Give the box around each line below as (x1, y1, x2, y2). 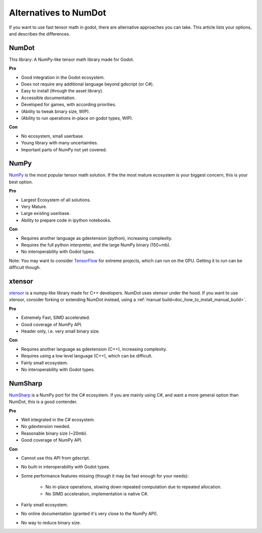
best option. (9, 179, 33, 185)
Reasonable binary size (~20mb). (21, 430, 87, 436)
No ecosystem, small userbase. (21, 133, 84, 139)
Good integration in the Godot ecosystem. (21, 74, 105, 80)
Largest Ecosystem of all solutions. (21, 197, 91, 203)
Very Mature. (21, 204, 48, 209)
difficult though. (9, 265, 41, 270)
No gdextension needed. (21, 424, 70, 429)
